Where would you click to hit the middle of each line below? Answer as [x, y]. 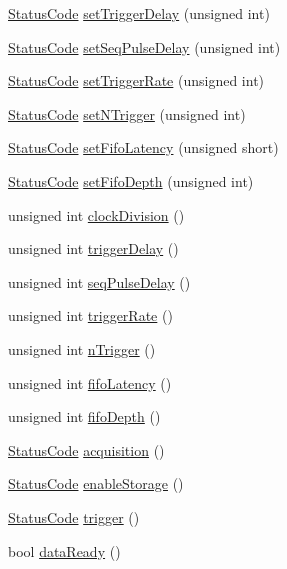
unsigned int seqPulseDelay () [99, 281]
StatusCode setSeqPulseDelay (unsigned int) [144, 46]
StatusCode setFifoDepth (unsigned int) [131, 180]
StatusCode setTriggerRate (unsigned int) [136, 80]
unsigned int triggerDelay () [93, 248]
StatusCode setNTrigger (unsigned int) [127, 113]
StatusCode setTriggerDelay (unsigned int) [139, 13]
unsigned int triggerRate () [90, 315]
